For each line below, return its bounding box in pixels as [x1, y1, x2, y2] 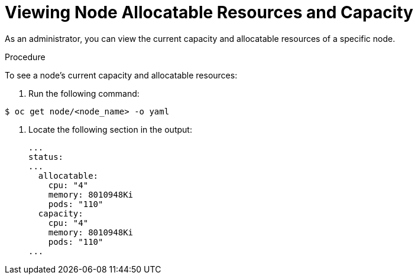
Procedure [5, 51, 46, 62]
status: [28, 152, 64, 162]
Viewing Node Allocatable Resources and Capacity [5, 2, 413, 22]
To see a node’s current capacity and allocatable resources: [5, 70, 238, 80]
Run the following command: [28, 88, 140, 99]
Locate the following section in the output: [28, 124, 192, 134]
